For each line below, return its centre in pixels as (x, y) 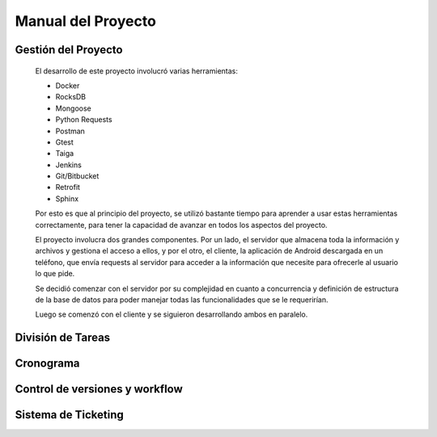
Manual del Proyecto (86, 21)
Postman (70, 131)
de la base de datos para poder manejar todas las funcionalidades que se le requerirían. (182, 300)
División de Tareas (63, 338)
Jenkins (69, 165)
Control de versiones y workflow (99, 389)
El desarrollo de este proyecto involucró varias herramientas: (137, 71)
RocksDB (71, 97)
